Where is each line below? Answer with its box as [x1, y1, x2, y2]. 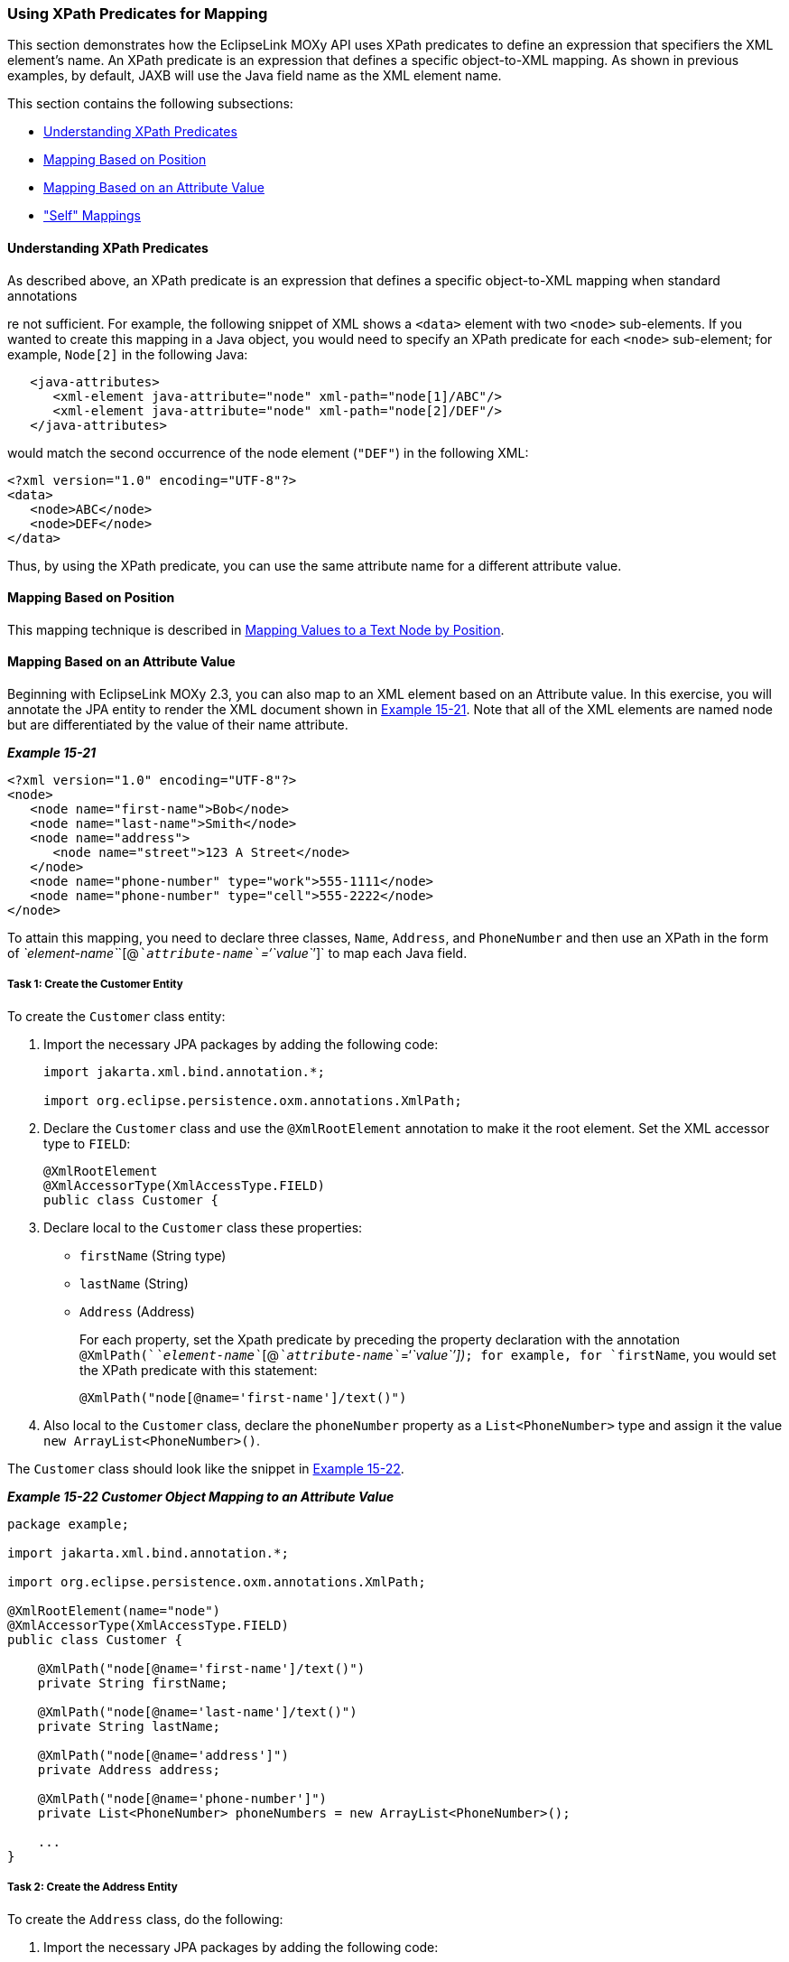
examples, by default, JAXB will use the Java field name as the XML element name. [7, 68, 502, 84]
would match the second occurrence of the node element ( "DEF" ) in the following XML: [7, 444, 529, 460]
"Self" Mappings [43, 208, 141, 224]
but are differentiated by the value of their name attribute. [7, 717, 348, 733]
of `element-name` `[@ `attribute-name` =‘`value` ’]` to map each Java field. [7, 945, 468, 962]
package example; [7, 1516, 129, 1531]
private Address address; [37, 1762, 221, 1777]
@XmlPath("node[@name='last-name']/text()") [37, 1704, 357, 1719]
